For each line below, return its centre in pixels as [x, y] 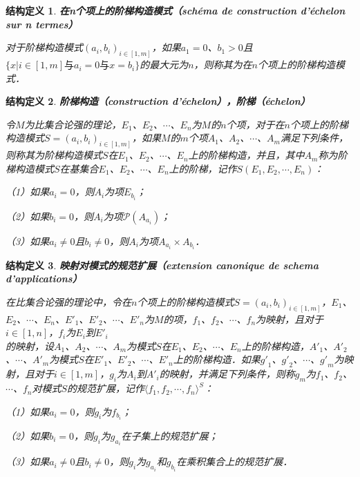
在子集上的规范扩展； [170, 435]
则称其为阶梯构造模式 [54, 155]
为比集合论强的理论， [73, 124]
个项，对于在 [255, 124]
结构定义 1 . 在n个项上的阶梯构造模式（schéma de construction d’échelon [176, 10]
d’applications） [44, 279]
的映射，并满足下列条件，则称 [227, 374]
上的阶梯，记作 [203, 168]
